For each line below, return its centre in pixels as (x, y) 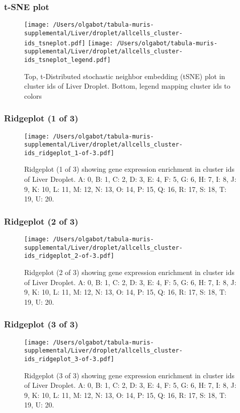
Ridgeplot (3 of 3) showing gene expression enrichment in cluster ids (129, 375)
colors (33, 95)
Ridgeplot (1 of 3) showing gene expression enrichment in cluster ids (129, 169)
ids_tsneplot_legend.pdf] (67, 60)
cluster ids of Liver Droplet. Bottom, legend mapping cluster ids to (127, 86)
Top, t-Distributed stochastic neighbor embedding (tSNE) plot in (125, 76)
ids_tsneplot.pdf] (55, 43)
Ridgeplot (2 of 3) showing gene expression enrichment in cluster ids (129, 272)
